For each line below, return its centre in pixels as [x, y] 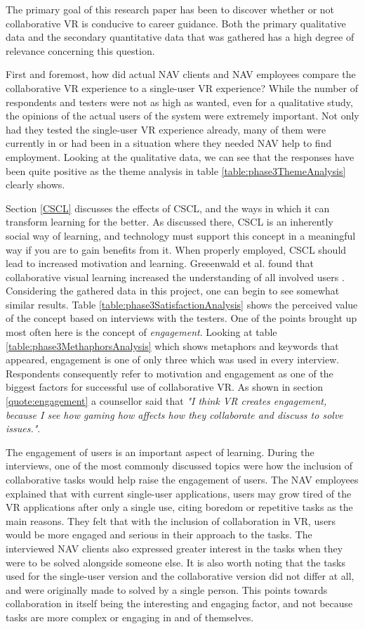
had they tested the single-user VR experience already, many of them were [166, 129]
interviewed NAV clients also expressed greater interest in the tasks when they [174, 548]
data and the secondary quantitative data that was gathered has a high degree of [180, 37]
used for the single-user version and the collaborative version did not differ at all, [180, 576]
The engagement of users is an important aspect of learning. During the [160, 452]
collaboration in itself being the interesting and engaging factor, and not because [179, 603]
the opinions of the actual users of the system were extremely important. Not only [182, 116]
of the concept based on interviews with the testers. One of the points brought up [181, 318]
